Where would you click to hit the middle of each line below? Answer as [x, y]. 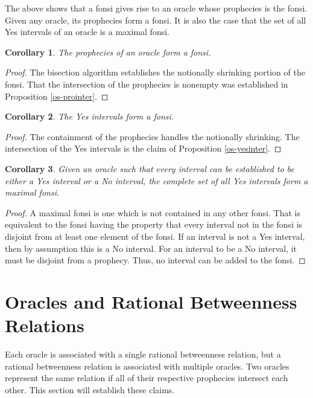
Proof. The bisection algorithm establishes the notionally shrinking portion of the [155, 72]
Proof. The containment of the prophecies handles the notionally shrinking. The [152, 136]
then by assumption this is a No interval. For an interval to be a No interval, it [151, 248]
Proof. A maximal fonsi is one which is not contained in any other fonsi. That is [153, 212]
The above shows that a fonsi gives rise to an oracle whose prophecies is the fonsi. [156, 8]
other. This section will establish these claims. [90, 389]
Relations [45, 325]
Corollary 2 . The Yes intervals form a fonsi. [90, 116]
